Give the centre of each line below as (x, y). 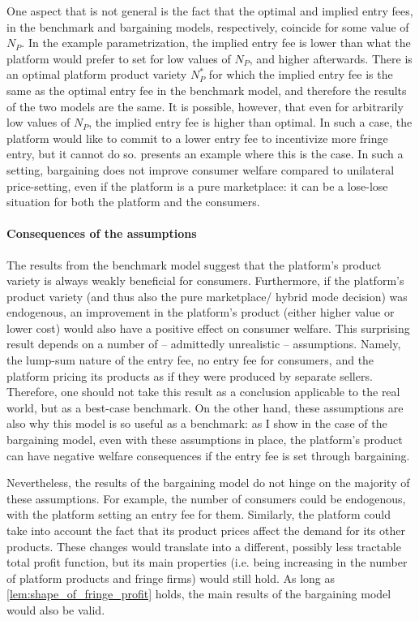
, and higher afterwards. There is (331, 58)
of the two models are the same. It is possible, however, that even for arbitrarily (205, 106)
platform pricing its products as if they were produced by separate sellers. (190, 375)
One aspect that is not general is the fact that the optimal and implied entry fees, (210, 11)
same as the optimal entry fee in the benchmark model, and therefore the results (207, 90)
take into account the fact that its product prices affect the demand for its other (206, 530)
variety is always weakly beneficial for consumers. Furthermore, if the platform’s (205, 280)
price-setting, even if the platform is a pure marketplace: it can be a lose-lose (197, 185)
